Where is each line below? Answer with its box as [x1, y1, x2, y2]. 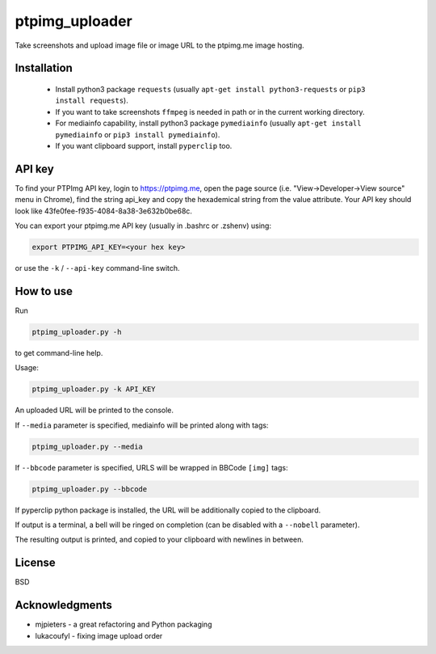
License [15, 556, 56, 570]
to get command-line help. [15, 348, 103, 357]
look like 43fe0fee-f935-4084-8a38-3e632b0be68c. [15, 206, 193, 216]
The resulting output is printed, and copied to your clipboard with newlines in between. [15, 534, 304, 545]
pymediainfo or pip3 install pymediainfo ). [55, 129, 220, 139]
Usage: [15, 363, 40, 373]
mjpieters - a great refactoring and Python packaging [35, 619, 212, 630]
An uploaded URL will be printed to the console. [15, 405, 174, 416]
